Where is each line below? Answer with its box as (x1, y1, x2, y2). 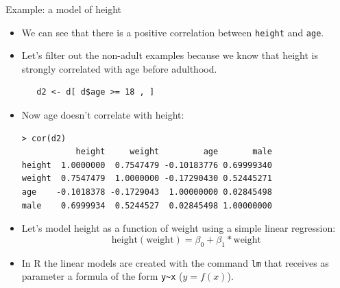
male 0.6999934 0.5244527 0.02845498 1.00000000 (21, 200, 272, 211)
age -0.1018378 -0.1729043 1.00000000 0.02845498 (21, 187, 272, 197)
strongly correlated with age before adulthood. (21, 61, 217, 75)
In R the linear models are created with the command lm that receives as (21, 255, 329, 269)
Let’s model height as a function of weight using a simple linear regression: (21, 221, 336, 235)
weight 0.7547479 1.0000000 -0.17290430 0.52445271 (21, 173, 272, 184)
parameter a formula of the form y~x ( (21, 269, 183, 283)
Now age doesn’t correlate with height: (21, 108, 184, 122)
